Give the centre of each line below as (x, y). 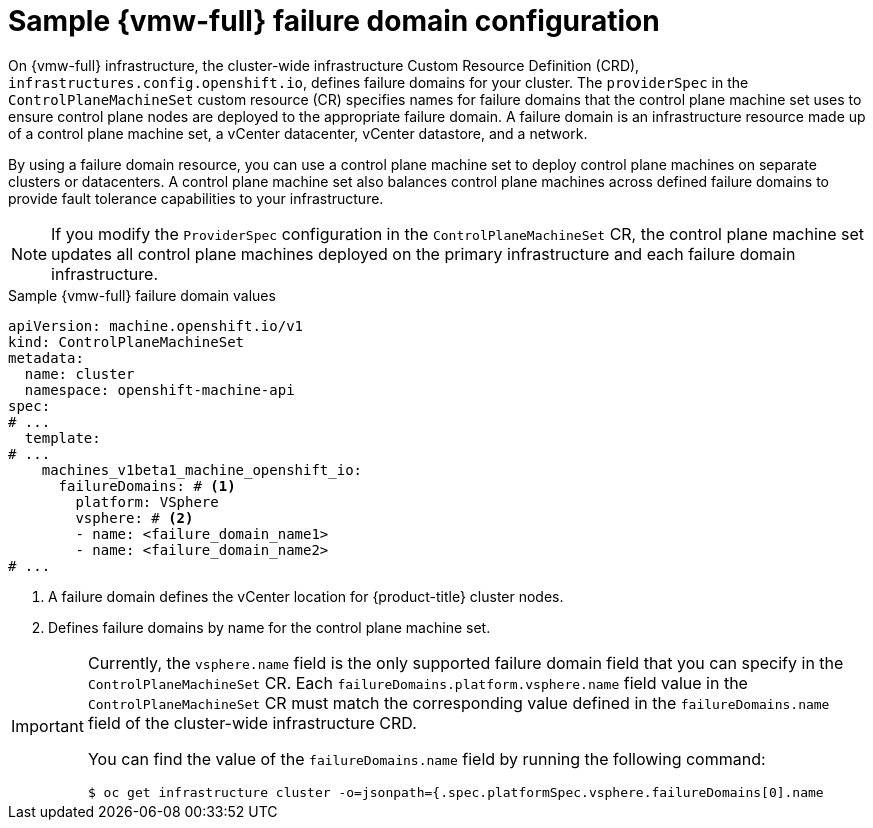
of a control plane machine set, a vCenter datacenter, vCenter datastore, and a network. (298, 133)
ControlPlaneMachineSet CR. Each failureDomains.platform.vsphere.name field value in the (417, 682)
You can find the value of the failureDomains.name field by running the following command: (426, 758)
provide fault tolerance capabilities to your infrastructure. (196, 198)
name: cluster (79, 373)
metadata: (46, 357)
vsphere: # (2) (134, 517)
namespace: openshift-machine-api (159, 389)
